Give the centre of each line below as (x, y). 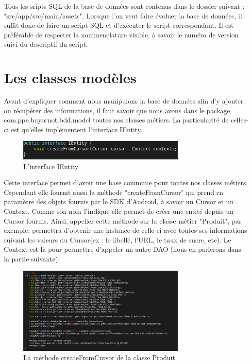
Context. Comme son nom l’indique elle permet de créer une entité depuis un (119, 211)
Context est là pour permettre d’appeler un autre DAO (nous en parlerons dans (123, 249)
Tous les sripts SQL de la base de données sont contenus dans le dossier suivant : (124, 6)
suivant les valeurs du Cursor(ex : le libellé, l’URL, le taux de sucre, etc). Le (118, 239)
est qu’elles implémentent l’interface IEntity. (77, 129)
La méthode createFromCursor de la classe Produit (99, 357)
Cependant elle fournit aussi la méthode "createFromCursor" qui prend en (114, 192)
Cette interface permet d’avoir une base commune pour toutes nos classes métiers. (126, 182)
